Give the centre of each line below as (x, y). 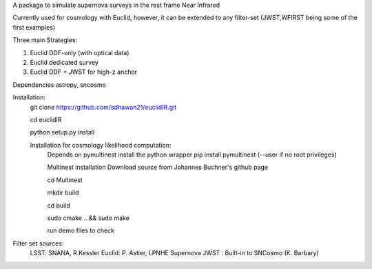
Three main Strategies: (45, 40)
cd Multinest (65, 180)
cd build (59, 205)
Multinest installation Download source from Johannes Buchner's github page (158, 167)
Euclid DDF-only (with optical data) (80, 52)
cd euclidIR (46, 119)
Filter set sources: (38, 243)
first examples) (34, 27)
